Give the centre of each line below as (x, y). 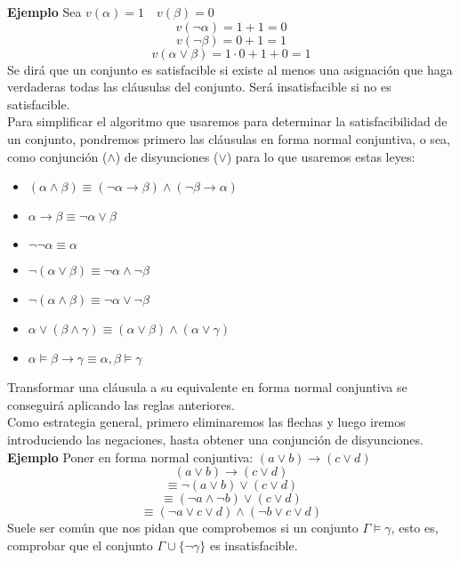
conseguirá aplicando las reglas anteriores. (121, 404)
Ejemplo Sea (44, 12)
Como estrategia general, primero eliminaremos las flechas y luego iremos (206, 422)
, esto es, (415, 528)
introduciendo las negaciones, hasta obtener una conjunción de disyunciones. (215, 439)
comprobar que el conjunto (80, 545)
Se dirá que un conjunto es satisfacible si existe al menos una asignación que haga (230, 69)
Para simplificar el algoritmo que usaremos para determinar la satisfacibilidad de (227, 121)
